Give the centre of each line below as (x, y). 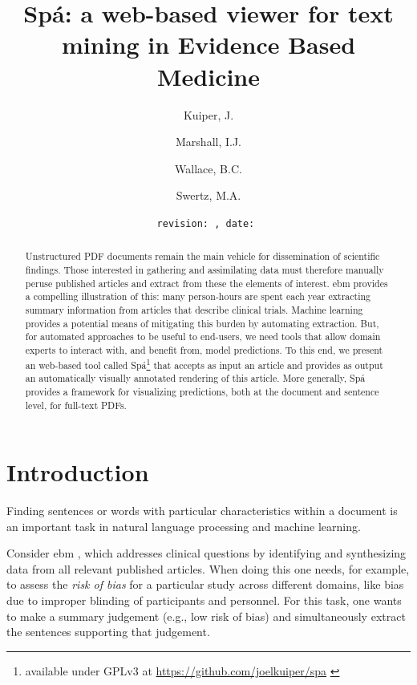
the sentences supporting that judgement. (108, 632)
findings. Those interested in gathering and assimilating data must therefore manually (204, 269)
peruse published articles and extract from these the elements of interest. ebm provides (206, 283)
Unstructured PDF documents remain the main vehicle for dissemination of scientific (202, 256)
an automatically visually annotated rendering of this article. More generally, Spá (195, 378)
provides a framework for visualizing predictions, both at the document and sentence (202, 391)
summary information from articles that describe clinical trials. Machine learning (194, 309)
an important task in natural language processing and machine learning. (184, 526)
